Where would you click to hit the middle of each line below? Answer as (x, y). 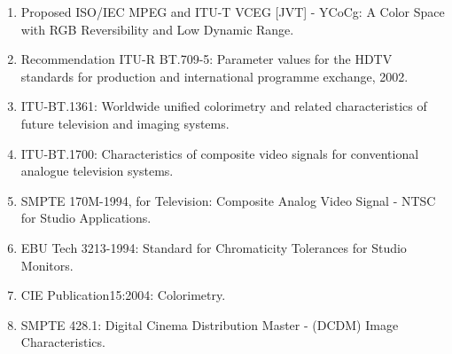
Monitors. (47, 265)
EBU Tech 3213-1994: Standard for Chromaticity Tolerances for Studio (214, 247)
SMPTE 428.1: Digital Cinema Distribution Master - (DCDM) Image (210, 324)
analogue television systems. (97, 171)
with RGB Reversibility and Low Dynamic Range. (157, 29)
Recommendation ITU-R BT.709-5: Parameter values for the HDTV (207, 59)
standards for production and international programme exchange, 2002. (214, 76)
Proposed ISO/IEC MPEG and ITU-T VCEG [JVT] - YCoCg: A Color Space (233, 12)
